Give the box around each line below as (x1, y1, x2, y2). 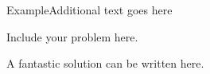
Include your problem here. (6, 28, 138, 45)
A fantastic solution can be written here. (6, 55, 204, 72)
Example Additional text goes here (6, 2, 173, 18)
